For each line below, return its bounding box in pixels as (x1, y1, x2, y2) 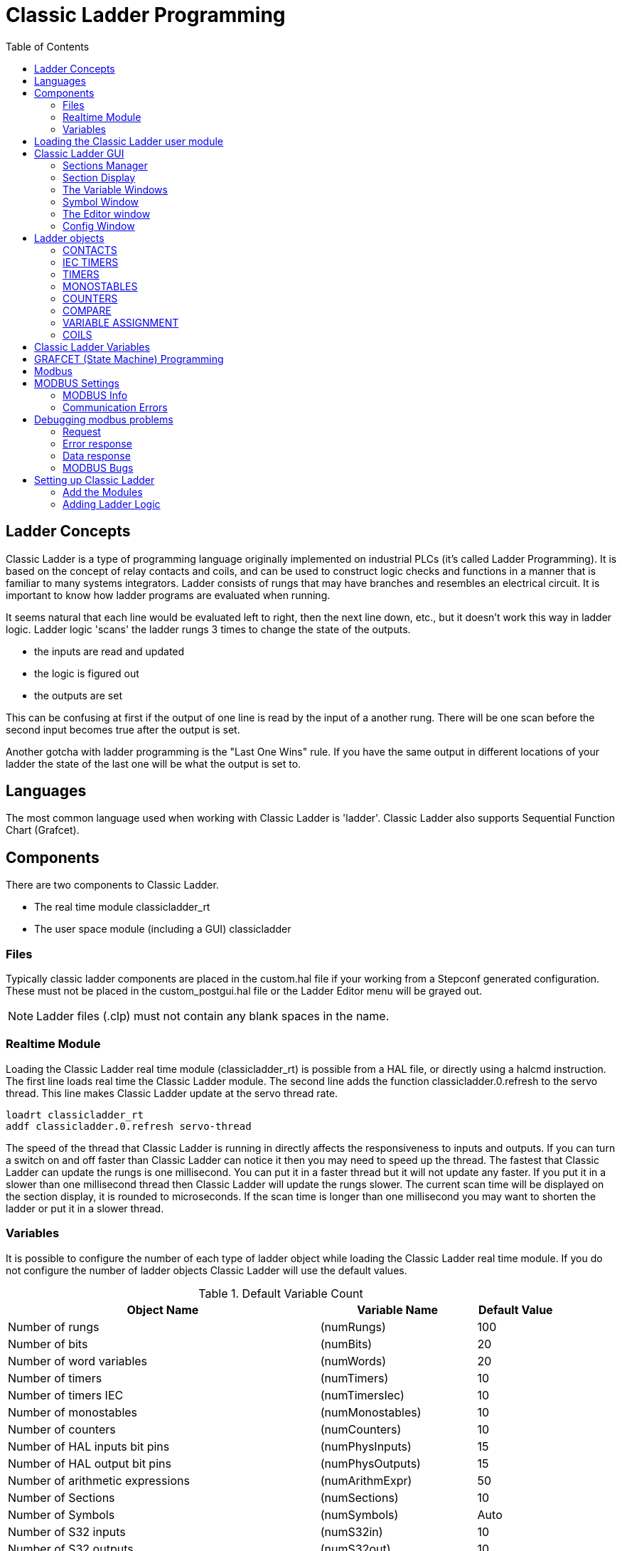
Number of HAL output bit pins (8, 1456, 171, 1471)
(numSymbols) (320, 1507, 399, 1522)
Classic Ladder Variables (34, 340, 150, 353)
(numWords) (320, 1353, 387, 1368)
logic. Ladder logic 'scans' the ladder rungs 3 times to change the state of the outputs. (6, 623, 411, 635)
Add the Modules (63, 485, 143, 498)
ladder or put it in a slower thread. (6, 1202, 164, 1214)
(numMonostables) (320, 1404, 422, 1419)
